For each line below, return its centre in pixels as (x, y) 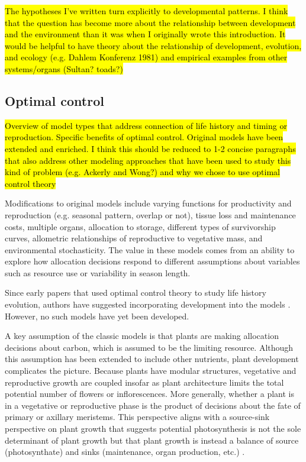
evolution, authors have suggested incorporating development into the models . (148, 304)
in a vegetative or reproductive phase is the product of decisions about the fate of (153, 405)
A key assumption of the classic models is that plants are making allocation (142, 336)
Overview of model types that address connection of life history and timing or (146, 125)
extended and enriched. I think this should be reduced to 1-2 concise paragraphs (150, 148)
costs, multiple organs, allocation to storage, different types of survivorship (140, 226)
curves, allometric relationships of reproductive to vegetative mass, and (134, 238)
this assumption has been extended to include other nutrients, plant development (152, 359)
